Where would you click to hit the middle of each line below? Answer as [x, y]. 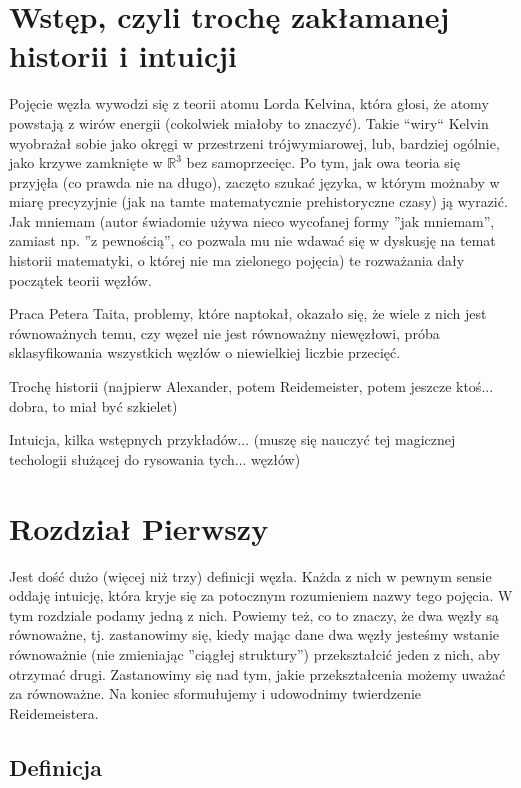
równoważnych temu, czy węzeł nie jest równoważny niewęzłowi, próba [224, 332]
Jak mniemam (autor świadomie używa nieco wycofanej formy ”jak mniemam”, [252, 220]
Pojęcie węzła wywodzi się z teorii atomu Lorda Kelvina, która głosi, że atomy [249, 103]
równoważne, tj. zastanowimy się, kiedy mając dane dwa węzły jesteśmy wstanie [254, 634]
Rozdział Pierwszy [139, 527]
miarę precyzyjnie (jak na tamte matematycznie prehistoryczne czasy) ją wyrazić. [258, 201]
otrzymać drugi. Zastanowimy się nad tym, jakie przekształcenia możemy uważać [257, 673]
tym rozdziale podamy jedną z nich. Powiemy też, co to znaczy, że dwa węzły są [254, 614]
